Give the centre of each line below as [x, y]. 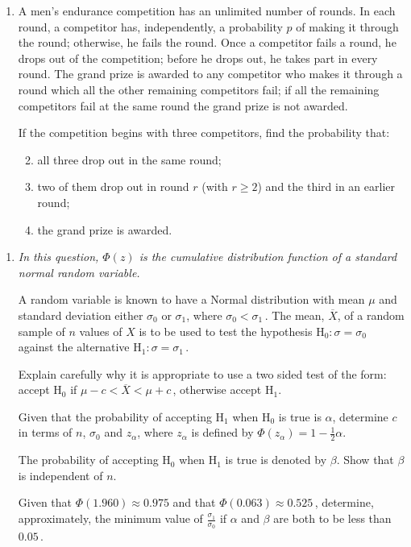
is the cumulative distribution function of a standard [268, 257]
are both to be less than [332, 518]
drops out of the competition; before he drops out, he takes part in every [198, 58]
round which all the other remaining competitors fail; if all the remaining [199, 89]
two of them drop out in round [113, 186]
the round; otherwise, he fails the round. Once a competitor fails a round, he [207, 42]
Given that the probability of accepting [115, 416]
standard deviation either [81, 315]
